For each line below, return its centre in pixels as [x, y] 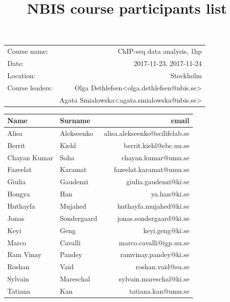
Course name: [28, 51]
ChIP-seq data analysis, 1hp [160, 51]
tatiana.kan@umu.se [159, 291]
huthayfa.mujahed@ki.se [153, 206]
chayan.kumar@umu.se [156, 157]
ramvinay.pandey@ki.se [155, 254]
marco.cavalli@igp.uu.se [154, 242]
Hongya [19, 194]
